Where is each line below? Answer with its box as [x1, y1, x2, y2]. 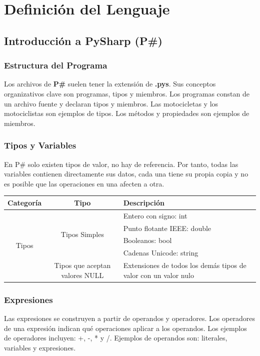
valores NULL [61, 269, 104, 280]
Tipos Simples [60, 228, 104, 239]
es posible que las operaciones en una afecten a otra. [4, 178, 164, 188]
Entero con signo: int [123, 210, 187, 220]
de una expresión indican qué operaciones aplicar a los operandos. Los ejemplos [4, 322, 247, 333]
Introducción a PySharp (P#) [4, 32, 162, 48]
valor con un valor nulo [123, 269, 194, 280]
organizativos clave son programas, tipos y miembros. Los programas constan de [4, 88, 250, 98]
